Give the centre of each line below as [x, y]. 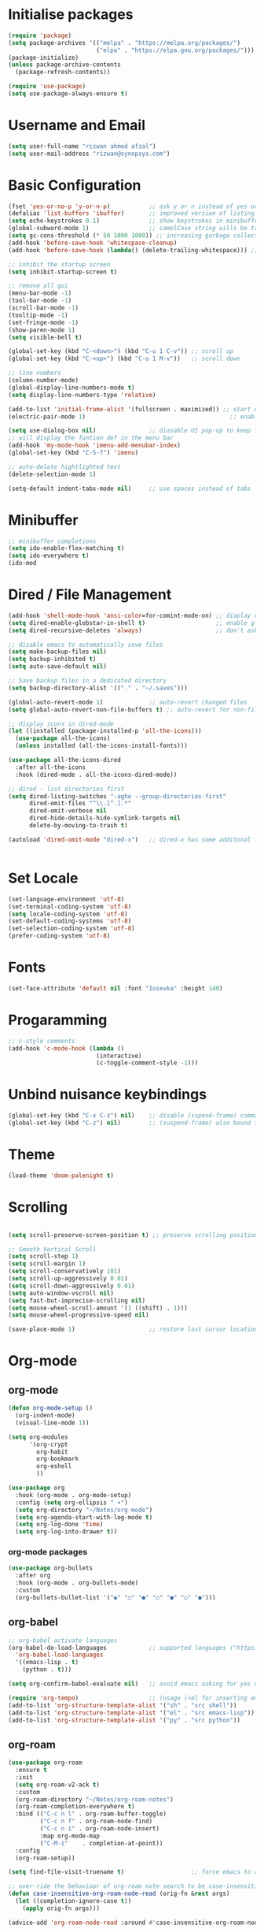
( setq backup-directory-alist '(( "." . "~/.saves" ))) [98, 688]
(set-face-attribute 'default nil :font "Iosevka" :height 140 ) [115, 988]
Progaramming [58, 1020]
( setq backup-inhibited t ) [52, 659]
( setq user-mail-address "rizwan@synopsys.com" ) [89, 154]
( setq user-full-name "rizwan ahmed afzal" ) [82, 146]
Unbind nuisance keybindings [107, 1095]
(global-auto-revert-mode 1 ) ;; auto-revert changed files [128, 702]
